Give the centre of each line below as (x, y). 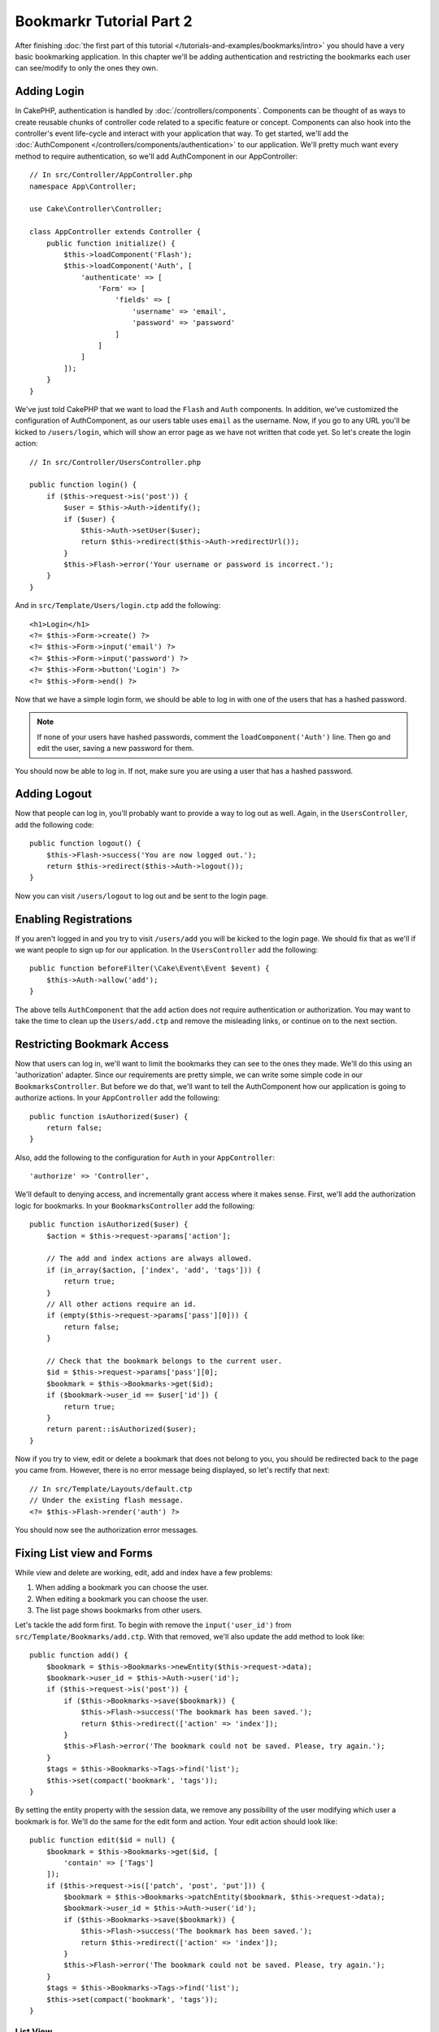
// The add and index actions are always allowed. (149, 1259)
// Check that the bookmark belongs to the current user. (164, 1361)
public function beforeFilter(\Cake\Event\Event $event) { (150, 968)
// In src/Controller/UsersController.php (115, 462)
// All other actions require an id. (121, 1304)
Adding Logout (54, 794)
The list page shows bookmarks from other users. (119, 1610)
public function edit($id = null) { (102, 1840)
